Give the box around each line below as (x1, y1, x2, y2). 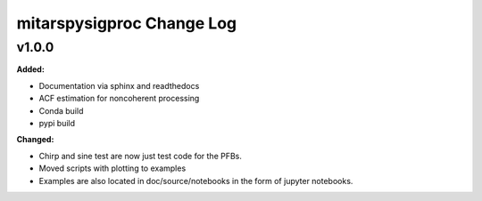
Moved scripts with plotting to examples (38, 163, 187, 173)
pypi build (38, 117, 76, 128)
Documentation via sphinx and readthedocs (38, 80, 200, 91)
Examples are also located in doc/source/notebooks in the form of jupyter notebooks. (38, 175, 353, 186)
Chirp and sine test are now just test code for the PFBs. (38, 150, 243, 161)
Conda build (38, 105, 84, 116)
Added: (16, 64, 45, 75)
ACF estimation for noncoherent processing (38, 93, 200, 104)
